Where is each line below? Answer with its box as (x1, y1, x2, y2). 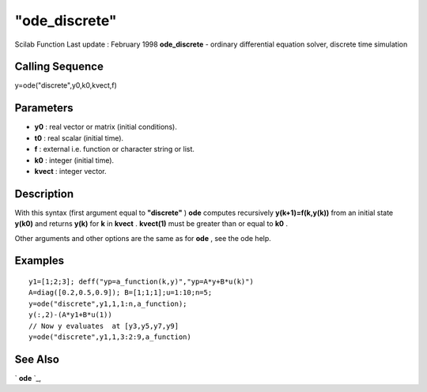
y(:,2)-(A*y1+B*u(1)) (28, 311, 112, 319)
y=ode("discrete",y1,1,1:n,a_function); (28, 299, 187, 308)
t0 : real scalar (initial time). (34, 133, 124, 142)
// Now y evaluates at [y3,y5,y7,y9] (28, 321, 179, 330)
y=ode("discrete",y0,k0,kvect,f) (14, 81, 118, 90)
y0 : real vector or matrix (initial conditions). (34, 122, 177, 132)
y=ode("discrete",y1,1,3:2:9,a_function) (28, 332, 191, 341)
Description (14, 187, 74, 201)
